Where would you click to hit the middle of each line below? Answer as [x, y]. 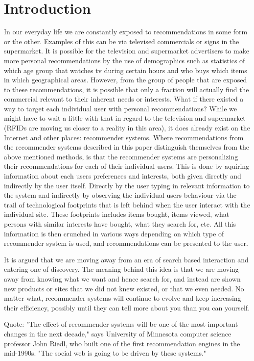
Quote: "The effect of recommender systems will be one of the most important [121, 324]
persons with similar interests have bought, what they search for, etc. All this [120, 224]
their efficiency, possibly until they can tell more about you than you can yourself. [127, 307]
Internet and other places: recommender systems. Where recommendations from [124, 137]
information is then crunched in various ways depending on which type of [114, 233]
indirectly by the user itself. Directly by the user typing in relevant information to [127, 185]
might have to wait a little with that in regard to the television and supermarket [125, 118]
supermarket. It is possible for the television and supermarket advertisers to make [127, 51]
